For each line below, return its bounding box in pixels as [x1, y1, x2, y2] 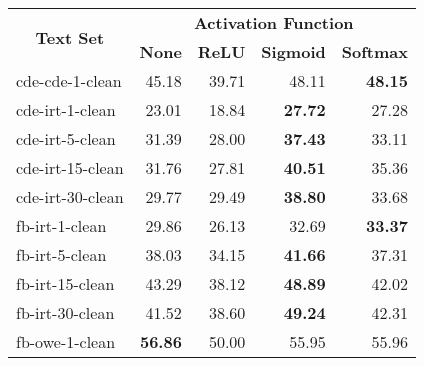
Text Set [35, 25, 105, 49]
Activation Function [193, 11, 354, 34]
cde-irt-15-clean [16, 156, 124, 179]
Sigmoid [261, 40, 326, 63]
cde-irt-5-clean [16, 127, 116, 150]
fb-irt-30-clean [16, 301, 115, 324]
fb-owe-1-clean [16, 330, 116, 353]
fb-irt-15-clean [16, 272, 115, 295]
